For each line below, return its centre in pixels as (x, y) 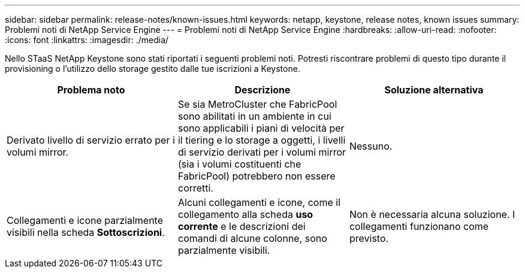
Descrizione (262, 90)
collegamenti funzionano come (419, 226)
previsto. (369, 238)
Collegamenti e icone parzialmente (85, 220)
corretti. (196, 188)
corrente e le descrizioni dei (242, 226)
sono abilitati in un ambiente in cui (254, 116)
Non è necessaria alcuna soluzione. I (432, 214)
